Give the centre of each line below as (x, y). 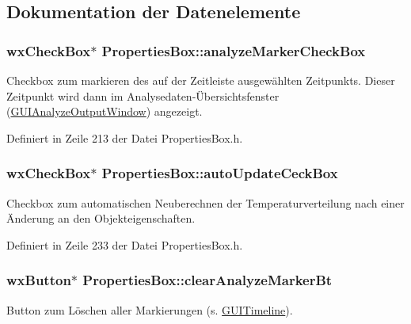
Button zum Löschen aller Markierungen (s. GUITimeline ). (150, 309)
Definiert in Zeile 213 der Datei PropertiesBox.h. (125, 137)
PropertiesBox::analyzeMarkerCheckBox (234, 50)
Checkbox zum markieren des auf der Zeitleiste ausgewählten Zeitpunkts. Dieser (201, 80)
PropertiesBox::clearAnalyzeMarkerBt (207, 280)
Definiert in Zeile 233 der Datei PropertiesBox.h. (125, 244)
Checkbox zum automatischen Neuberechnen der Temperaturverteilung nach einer (205, 202)
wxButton (39, 280)
